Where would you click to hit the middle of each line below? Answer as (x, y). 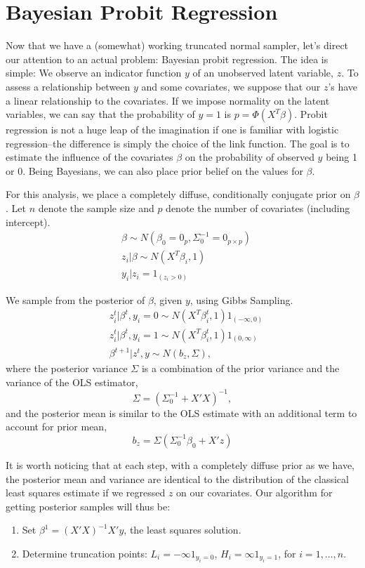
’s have (343, 86)
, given (168, 299)
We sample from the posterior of (75, 299)
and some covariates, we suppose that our (231, 86)
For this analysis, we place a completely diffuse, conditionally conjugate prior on (178, 194)
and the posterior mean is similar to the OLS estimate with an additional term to (181, 412)
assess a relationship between (68, 86)
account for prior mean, (57, 427)
